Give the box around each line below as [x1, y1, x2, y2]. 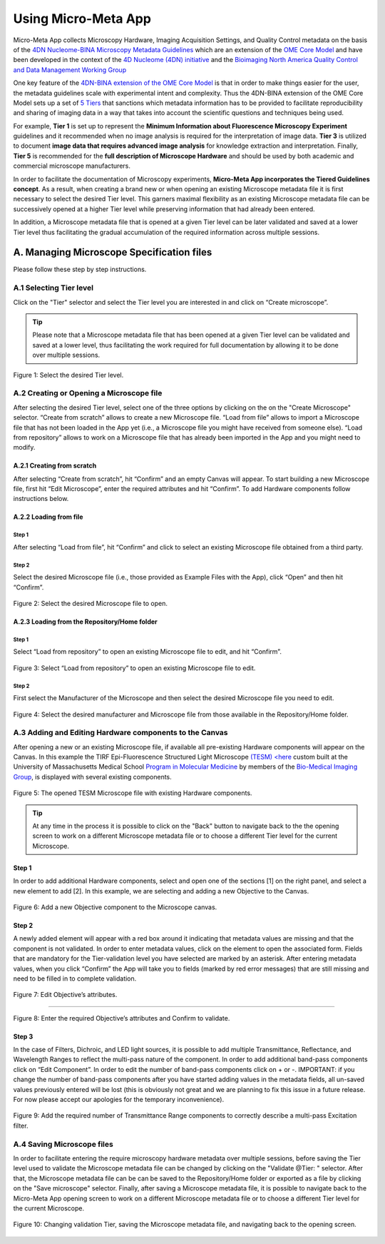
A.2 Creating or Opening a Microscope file [13, 388, 163, 398]
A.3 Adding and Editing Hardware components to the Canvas [13, 728, 228, 738]
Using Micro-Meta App [13, 11, 151, 26]
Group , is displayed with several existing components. [13, 772, 173, 781]
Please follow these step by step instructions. [13, 265, 147, 274]
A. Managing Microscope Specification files [13, 246, 212, 258]
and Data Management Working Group [13, 65, 127, 74]
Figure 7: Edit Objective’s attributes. [13, 991, 118, 999]
